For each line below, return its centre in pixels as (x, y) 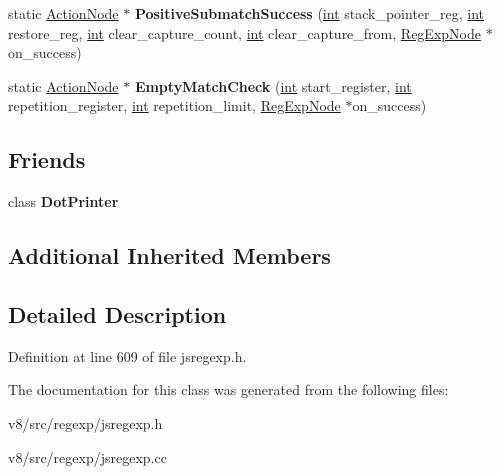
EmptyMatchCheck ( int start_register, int (273, 85)
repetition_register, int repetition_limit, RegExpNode (174, 105)
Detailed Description (117, 313)
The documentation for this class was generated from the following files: (228, 389)
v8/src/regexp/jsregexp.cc (87, 456)
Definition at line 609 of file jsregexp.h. (127, 355)
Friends (47, 159)
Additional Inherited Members (169, 255)
